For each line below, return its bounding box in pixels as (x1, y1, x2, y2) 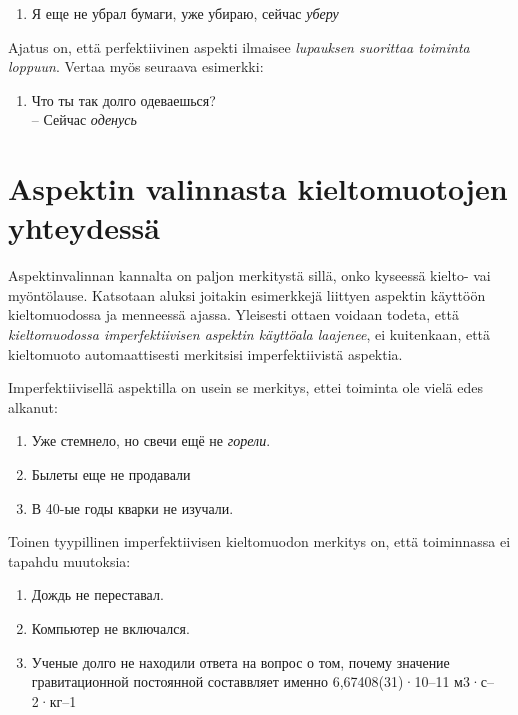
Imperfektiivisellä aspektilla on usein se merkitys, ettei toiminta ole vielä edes (8, 377, 483, 398)
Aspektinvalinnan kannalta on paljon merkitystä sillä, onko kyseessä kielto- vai (8, 265, 491, 286)
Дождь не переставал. (31, 584, 164, 605)
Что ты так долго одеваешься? (31, 89, 216, 110)
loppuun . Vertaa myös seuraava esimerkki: (8, 56, 264, 77)
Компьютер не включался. (31, 618, 190, 638)
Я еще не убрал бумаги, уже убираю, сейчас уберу (31, 3, 339, 23)
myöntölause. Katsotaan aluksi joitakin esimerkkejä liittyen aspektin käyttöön (8, 284, 486, 305)
